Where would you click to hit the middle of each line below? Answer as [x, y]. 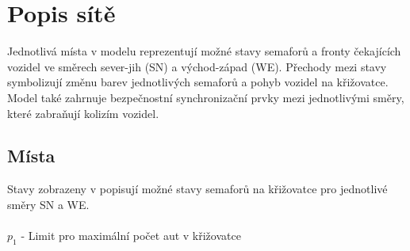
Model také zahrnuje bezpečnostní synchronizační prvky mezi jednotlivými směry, [206, 97]
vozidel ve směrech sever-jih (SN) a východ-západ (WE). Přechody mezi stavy [197, 66]
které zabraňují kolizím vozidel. [83, 113]
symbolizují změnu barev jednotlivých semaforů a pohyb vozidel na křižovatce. [198, 82]
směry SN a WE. [48, 204]
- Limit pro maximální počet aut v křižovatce [131, 236]
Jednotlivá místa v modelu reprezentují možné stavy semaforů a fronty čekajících [204, 51]
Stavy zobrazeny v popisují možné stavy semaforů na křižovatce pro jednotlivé [197, 189]
